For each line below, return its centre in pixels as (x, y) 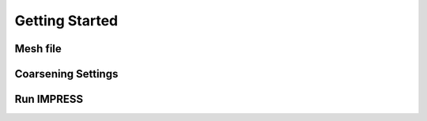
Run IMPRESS (49, 99)
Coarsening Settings (66, 74)
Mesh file (38, 49)
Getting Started (66, 21)
